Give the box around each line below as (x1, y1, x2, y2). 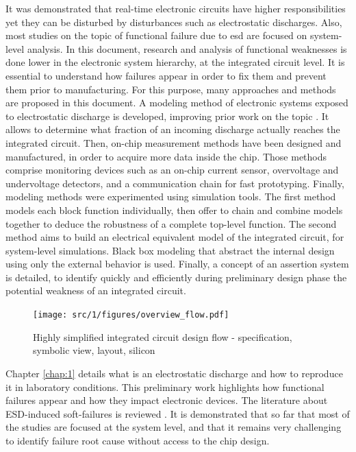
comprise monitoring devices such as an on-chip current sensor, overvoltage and (5, 163, 339, 177)
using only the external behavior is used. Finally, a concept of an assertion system (5, 257, 349, 271)
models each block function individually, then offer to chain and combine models (5, 202, 343, 217)
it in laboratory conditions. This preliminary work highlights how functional (5, 379, 325, 394)
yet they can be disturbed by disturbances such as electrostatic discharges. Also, (5, 14, 342, 29)
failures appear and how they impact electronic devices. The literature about (5, 393, 328, 407)
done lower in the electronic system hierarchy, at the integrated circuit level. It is (5, 55, 345, 69)
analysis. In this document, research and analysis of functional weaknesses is (27, 41, 347, 56)
